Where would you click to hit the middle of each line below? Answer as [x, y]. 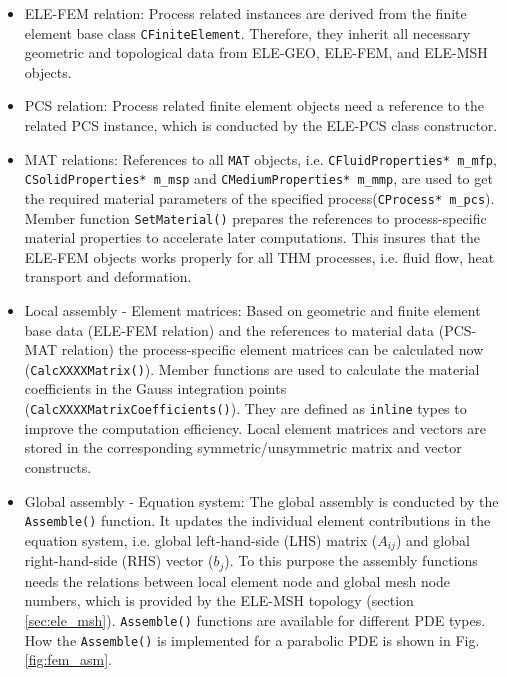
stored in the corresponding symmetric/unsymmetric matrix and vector [243, 447]
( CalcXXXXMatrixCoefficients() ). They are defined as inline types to [245, 408]
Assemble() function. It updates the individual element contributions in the [257, 520]
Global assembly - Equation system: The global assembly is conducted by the [261, 500]
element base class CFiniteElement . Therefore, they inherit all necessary [247, 32]
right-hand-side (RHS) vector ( [119, 560]
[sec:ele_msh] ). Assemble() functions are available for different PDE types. [255, 619]
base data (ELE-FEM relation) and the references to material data [229, 329]
